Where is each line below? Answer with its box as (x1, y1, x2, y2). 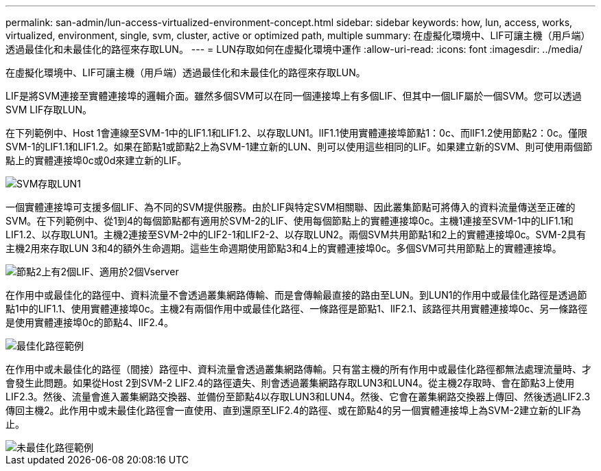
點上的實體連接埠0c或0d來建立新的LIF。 (5, 154, 187, 166)
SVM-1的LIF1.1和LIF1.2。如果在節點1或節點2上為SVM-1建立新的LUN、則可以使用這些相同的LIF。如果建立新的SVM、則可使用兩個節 (5, 141, 593, 152)
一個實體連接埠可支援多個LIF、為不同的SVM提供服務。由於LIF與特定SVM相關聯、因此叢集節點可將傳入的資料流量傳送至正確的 (5, 201, 576, 213)
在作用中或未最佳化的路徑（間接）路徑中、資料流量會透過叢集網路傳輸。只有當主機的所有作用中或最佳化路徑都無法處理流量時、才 (5, 363, 591, 375)
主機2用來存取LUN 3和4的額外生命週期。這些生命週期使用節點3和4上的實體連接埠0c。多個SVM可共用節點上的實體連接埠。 (5, 242, 562, 254)
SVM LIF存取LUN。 (5, 104, 93, 115)
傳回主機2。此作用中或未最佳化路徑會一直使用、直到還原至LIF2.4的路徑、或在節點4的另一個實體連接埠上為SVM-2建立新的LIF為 (5, 404, 581, 416)
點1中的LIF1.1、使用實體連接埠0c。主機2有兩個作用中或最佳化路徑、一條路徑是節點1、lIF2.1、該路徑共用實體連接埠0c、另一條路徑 (5, 303, 588, 314)
